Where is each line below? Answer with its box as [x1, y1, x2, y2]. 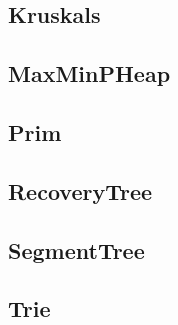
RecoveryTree [8, 175, 153, 206]
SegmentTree [8, 234, 145, 265]
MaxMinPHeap [8, 58, 171, 89]
